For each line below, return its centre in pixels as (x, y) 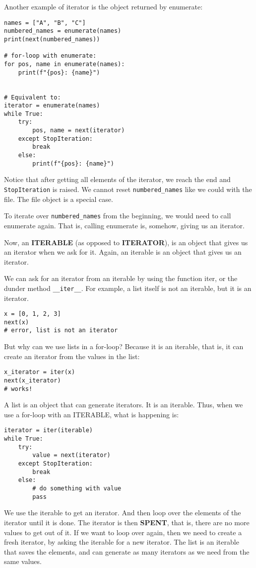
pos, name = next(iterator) (79, 131)
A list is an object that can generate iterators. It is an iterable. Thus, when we (124, 405)
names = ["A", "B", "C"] (45, 23)
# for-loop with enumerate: (50, 56)
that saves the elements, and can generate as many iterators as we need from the (127, 551)
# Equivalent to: (32, 97)
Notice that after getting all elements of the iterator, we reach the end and (117, 179)
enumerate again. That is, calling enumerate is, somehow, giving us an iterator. (125, 225)
